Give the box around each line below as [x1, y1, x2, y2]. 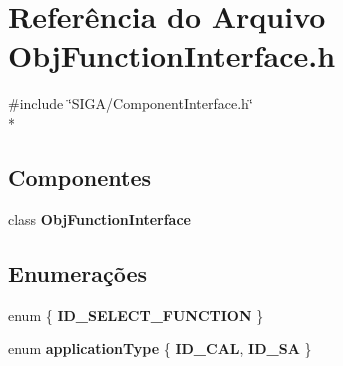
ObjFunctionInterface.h [8, 35, 336, 76]
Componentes [8, 161, 152, 192]
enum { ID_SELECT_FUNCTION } [8, 304, 264, 325]
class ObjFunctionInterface [8, 208, 191, 229]
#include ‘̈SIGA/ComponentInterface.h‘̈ [8, 93, 253, 114]
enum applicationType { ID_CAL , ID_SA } [8, 338, 312, 359]
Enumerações [8, 257, 147, 288]
